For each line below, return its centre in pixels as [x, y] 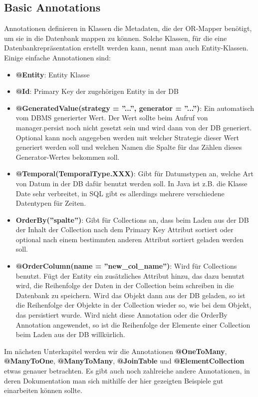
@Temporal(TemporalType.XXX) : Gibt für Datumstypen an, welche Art [134, 174]
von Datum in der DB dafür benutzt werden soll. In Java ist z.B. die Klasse [131, 183]
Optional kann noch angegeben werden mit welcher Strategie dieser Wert [127, 137]
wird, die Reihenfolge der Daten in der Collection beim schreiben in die [125, 285]
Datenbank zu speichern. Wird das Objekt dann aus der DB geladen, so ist [130, 295]
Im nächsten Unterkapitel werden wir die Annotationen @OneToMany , [116, 351]
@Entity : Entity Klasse [53, 74]
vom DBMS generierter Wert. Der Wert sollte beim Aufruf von [112, 118]
